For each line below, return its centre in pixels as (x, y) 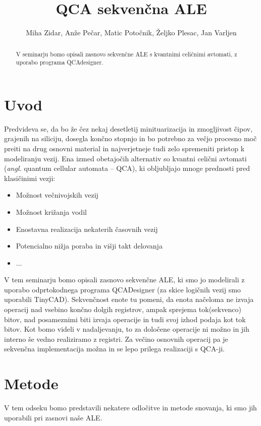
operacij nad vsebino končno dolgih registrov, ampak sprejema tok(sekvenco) (123, 309)
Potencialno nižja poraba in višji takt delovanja (89, 246)
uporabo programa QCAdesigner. (60, 62)
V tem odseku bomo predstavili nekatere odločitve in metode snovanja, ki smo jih (130, 408)
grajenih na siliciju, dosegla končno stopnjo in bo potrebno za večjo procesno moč (130, 138)
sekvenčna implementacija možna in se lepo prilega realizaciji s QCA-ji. (114, 349)
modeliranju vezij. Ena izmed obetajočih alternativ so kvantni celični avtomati (125, 158)
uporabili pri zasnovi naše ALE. (53, 417)
